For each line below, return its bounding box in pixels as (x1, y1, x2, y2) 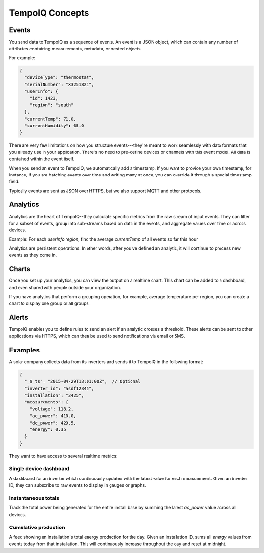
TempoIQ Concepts (9, 7, 89, 18)
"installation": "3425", (24, 392, 84, 398)
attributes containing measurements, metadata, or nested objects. (9, 46, 142, 51)
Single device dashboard (9, 465, 69, 472)
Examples (9, 346, 40, 354)
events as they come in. (9, 252, 57, 258)
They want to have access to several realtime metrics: (9, 453, 118, 459)
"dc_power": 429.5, (29, 420, 77, 426)
